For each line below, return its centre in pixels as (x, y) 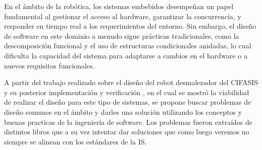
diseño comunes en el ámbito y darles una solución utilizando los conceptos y (123, 111)
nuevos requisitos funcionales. (49, 65)
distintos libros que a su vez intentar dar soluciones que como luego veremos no (127, 132)
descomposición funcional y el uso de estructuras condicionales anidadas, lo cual (128, 46)
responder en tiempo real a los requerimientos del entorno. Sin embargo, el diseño (130, 26)
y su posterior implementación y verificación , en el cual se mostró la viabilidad (127, 92)
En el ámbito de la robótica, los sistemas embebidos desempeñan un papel (119, 6)
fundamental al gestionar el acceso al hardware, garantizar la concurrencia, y (123, 16)
